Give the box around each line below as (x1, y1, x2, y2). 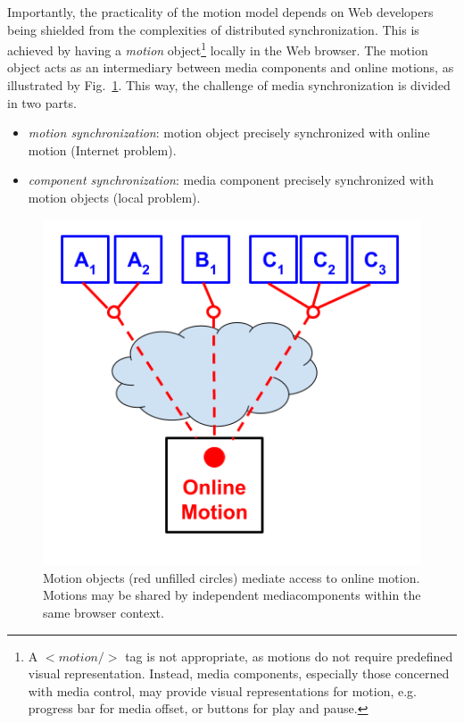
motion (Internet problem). (28, 140, 177, 159)
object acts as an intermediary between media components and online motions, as (7, 58, 454, 77)
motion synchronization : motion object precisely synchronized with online (28, 123, 430, 142)
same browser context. (43, 602, 164, 621)
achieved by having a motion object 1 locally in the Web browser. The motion (7, 38, 428, 59)
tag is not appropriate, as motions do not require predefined (125, 646, 453, 665)
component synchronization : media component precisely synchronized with (28, 170, 435, 189)
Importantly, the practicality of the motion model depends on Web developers (7, 3, 434, 21)
